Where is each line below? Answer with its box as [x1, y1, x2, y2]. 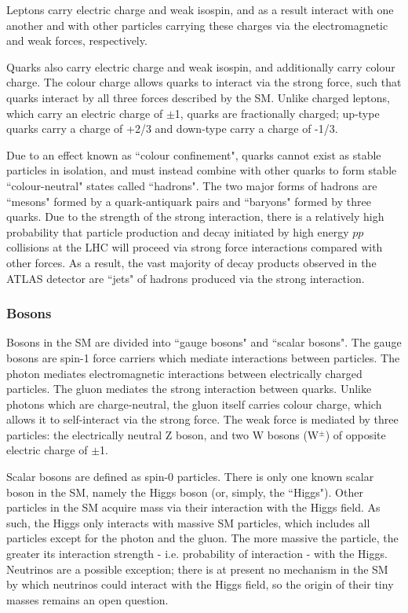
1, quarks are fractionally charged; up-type [174, 105, 380, 121]
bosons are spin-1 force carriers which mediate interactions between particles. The [6, 349, 400, 365]
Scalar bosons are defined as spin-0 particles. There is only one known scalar [6, 468, 374, 485]
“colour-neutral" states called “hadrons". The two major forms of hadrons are [6, 177, 377, 193]
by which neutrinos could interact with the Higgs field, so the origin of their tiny [6, 576, 394, 593]
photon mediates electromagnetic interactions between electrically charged [6, 365, 362, 381]
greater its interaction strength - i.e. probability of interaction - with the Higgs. [6, 545, 388, 562]
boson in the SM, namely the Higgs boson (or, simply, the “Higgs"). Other [6, 483, 363, 500]
